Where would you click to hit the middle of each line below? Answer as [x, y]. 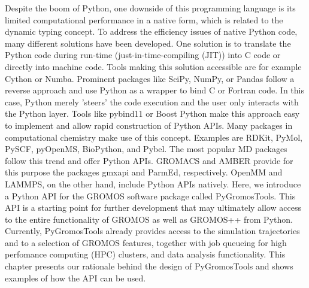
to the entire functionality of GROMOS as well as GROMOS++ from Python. [149, 219]
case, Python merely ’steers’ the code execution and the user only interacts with [152, 101]
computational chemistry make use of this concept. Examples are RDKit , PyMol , [154, 137]
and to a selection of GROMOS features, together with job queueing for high [146, 242]
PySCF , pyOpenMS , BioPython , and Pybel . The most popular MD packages [146, 149]
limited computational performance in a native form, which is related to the [144, 19]
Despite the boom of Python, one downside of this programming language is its [150, 8]
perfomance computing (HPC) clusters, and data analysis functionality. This [145, 254]
